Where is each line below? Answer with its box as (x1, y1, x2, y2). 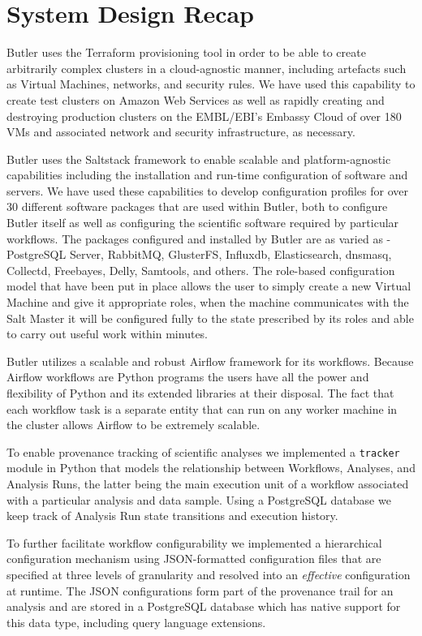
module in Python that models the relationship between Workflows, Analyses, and (6, 459, 416, 476)
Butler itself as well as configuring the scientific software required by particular (6, 214, 399, 231)
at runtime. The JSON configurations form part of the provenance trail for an (6, 582, 394, 599)
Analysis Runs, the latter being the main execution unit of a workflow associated (6, 475, 409, 492)
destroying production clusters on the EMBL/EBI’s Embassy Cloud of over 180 (6, 107, 402, 124)
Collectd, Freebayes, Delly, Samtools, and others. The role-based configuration (6, 261, 395, 278)
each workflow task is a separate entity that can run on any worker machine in (6, 400, 398, 417)
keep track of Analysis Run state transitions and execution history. (6, 507, 338, 524)
